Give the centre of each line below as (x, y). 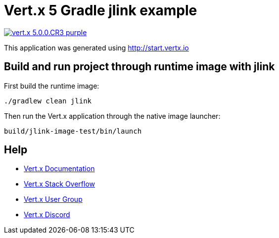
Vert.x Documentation (59, 169)
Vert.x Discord (47, 215)
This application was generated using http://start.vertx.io (96, 48)
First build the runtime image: (52, 86)
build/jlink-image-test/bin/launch (73, 131)
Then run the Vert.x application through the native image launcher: (112, 116)
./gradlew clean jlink (48, 101)
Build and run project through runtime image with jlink (139, 67)
